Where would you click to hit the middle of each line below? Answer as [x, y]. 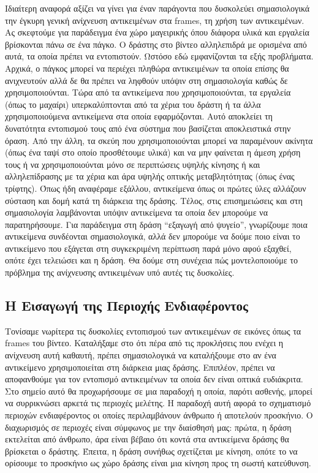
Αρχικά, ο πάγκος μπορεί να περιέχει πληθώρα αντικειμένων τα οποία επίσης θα [147, 68]
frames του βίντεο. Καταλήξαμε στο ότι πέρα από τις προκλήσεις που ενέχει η [144, 343]
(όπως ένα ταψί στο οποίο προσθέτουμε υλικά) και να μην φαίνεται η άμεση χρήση [153, 152]
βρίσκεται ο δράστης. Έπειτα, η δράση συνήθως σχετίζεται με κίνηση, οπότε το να [151, 451]
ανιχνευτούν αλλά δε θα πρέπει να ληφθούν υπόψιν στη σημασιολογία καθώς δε [146, 80]
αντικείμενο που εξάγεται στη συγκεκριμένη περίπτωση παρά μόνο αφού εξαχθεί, [148, 248]
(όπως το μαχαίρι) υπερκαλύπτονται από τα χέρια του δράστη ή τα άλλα [133, 104]
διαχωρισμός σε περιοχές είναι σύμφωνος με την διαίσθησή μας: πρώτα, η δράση [148, 427]
